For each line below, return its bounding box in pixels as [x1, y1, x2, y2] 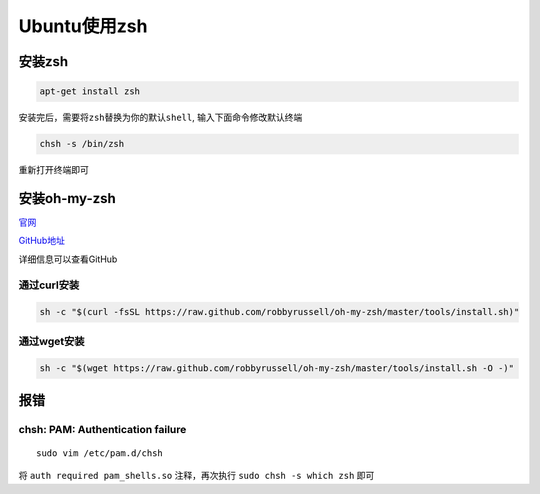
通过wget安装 [18, 334, 85, 348]
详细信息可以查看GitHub [18, 253, 118, 265]
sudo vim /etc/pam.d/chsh [36, 448, 164, 459]
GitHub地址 [18, 235, 65, 247]
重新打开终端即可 [18, 164, 89, 176]
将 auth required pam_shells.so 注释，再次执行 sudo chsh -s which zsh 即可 [18, 470, 375, 482]
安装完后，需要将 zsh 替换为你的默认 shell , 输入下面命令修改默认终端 [18, 111, 303, 124]
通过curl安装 [18, 278, 80, 292]
